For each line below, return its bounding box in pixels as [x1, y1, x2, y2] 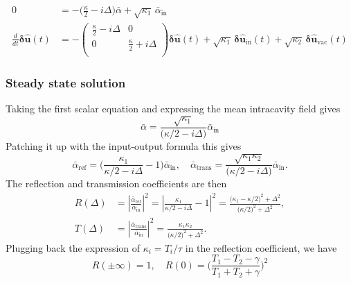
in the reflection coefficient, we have [185, 240, 337, 255]
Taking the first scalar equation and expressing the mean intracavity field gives [6, 101, 341, 115]
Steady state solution [6, 74, 126, 91]
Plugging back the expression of [6, 240, 141, 255]
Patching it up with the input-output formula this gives [6, 139, 242, 153]
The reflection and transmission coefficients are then [6, 176, 227, 191]
